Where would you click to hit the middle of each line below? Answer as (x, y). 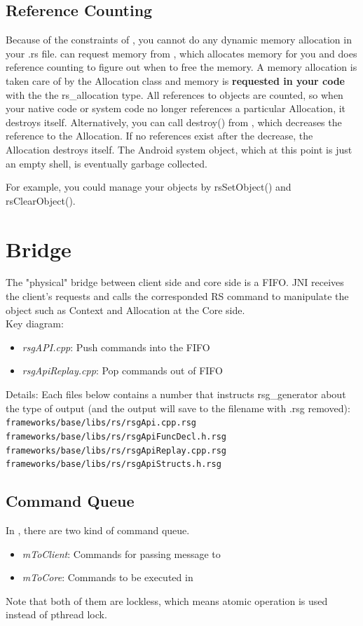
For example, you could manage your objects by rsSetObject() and (149, 187)
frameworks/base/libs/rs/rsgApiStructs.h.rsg (114, 464)
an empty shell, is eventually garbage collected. (107, 163)
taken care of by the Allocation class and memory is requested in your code (175, 80)
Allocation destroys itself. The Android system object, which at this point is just (179, 149)
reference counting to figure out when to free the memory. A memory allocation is (181, 67)
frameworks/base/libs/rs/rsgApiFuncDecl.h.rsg (116, 436)
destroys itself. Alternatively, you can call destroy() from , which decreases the (174, 122)
